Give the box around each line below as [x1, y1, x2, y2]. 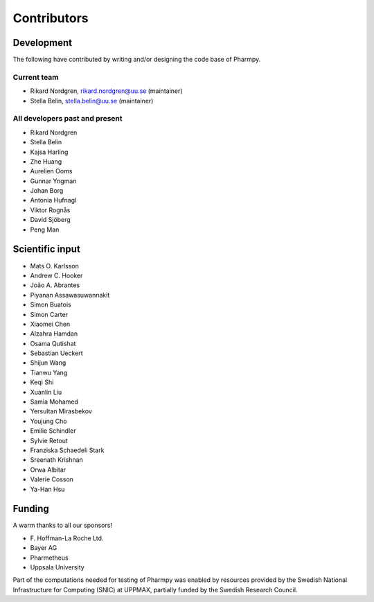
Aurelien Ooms [30, 167, 73, 175]
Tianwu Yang [30, 368, 68, 377]
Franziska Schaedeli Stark [30, 446, 105, 454]
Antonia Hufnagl [30, 196, 77, 205]
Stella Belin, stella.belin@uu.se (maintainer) [30, 96, 154, 105]
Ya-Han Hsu [30, 485, 65, 493]
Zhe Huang [30, 157, 62, 166]
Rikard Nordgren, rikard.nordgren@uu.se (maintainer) [30, 87, 183, 95]
